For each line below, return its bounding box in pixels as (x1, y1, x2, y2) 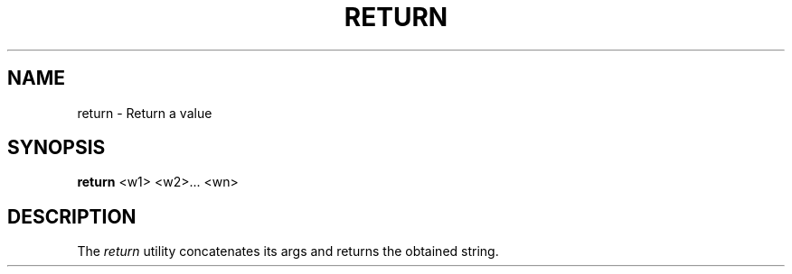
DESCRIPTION (7, 205, 137, 228)
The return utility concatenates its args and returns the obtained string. (77, 243, 499, 260)
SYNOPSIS (7, 136, 106, 160)
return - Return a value (77, 105, 212, 121)
